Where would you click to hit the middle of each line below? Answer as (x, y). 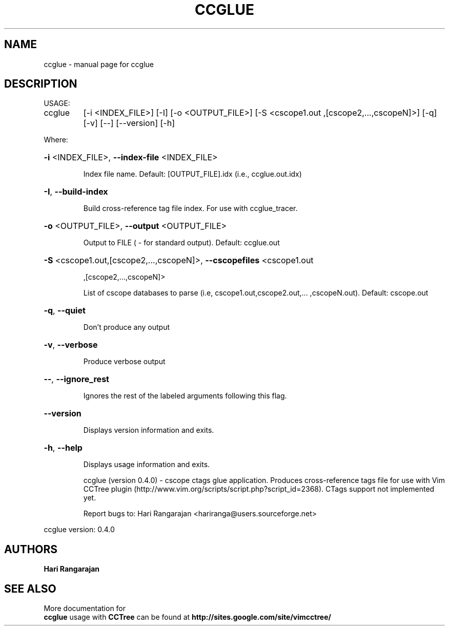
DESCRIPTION (41, 84)
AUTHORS (31, 549)
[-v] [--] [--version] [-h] (129, 123)
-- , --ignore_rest (76, 379)
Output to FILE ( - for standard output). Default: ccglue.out (181, 243)
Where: (56, 140)
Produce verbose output (124, 362)
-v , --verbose (71, 345)
